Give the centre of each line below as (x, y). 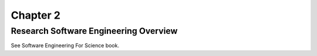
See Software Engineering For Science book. (65, 45)
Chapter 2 (36, 15)
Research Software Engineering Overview (94, 31)
